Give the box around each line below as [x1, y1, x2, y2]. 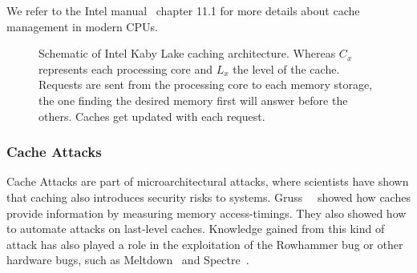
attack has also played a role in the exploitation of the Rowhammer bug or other [6, 235, 403, 252]
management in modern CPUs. [6, 18, 158, 34]
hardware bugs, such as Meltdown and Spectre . [6, 251, 249, 268]
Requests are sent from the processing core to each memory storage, [38, 76, 373, 93]
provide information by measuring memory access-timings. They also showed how [6, 204, 407, 221]
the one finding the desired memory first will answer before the [38, 91, 348, 108]
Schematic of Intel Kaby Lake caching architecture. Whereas [38, 45, 336, 62]
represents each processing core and [38, 60, 213, 77]
